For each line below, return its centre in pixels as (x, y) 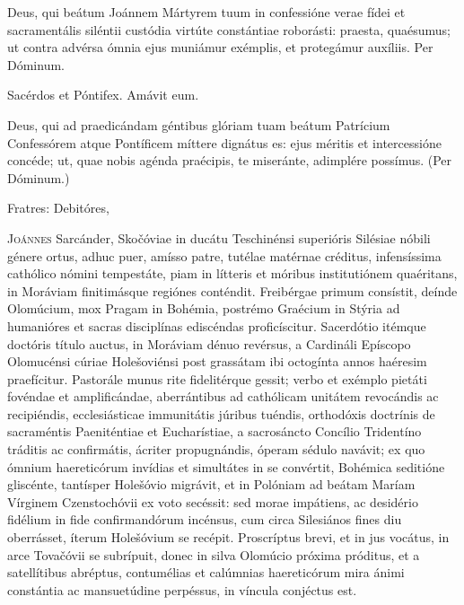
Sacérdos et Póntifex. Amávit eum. (103, 95)
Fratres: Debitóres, (58, 208)
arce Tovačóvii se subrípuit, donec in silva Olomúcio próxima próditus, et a (214, 554)
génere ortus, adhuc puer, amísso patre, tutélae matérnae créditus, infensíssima (224, 255)
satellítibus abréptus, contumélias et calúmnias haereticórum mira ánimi (206, 572)
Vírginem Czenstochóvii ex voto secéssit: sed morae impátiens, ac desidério (213, 501)
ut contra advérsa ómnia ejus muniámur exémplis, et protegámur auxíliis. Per (220, 47)
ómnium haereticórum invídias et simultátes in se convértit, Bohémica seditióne (226, 466)
